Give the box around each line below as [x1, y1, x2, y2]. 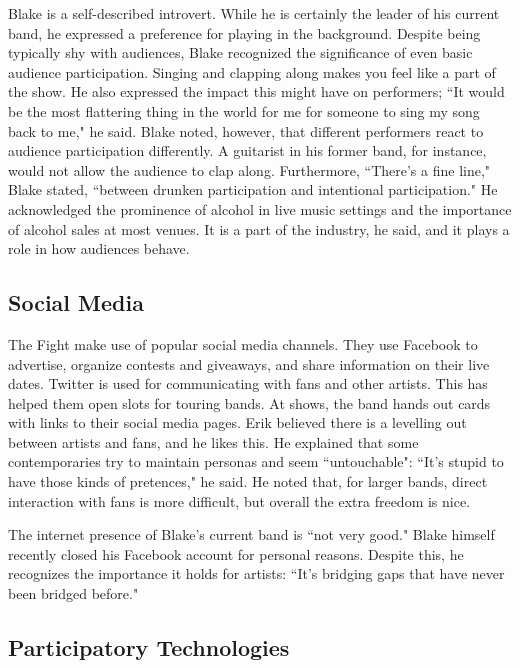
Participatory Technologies [8, 632, 290, 663]
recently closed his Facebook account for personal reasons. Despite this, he [8, 543, 464, 564]
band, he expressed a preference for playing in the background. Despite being [8, 22, 481, 43]
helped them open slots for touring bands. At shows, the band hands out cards [8, 392, 491, 413]
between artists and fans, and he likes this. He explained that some [8, 431, 419, 452]
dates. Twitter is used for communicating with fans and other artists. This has [8, 373, 488, 394]
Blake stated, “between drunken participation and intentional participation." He [8, 179, 498, 200]
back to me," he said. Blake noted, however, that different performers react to [8, 120, 484, 141]
